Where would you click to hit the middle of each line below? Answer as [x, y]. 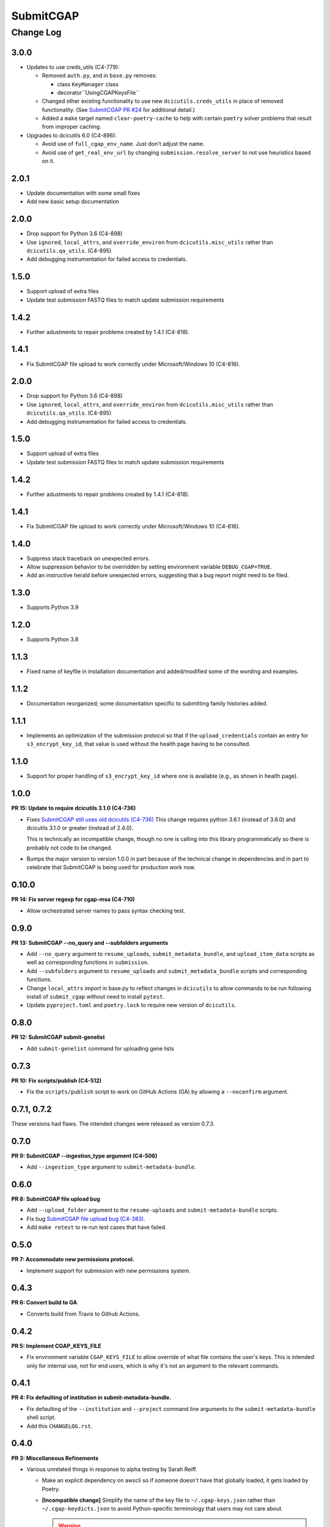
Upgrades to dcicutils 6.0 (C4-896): [72, 135]
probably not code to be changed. [69, 847]
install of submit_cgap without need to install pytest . [96, 997]
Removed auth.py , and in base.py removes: [99, 76]
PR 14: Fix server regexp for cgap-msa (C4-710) [73, 899]
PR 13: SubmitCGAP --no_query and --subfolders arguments [90, 942]
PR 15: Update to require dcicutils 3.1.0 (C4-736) [74, 808]
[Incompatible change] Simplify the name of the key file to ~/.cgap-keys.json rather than [159, 1500]
